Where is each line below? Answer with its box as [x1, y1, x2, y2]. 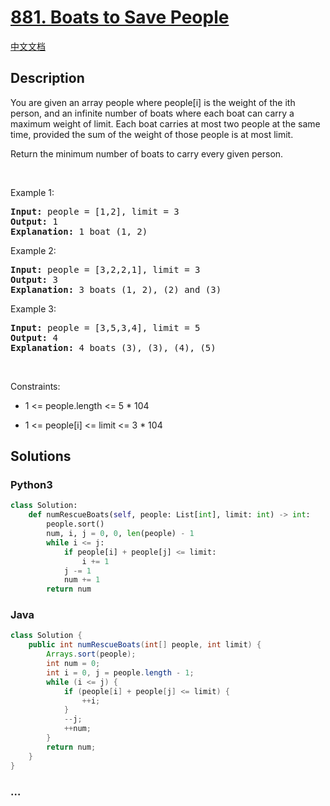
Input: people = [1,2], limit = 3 [10, 206, 180, 217]
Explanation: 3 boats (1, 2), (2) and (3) [10, 284, 222, 295]
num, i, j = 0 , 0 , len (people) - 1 [46, 529, 195, 539]
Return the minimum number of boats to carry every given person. [10, 147, 284, 160]
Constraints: [10, 380, 61, 392]
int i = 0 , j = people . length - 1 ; [46, 667, 195, 678]
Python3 [10, 478, 53, 492]
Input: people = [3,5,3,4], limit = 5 [10, 322, 201, 333]
